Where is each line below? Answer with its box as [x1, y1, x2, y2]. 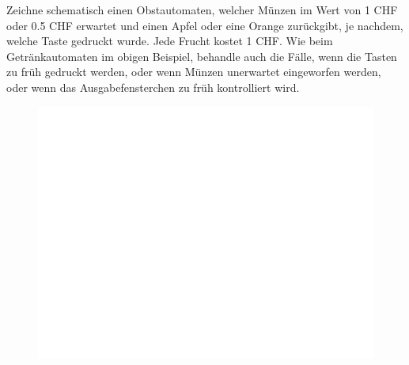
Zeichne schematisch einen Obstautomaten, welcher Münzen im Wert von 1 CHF [6, 2, 398, 17]
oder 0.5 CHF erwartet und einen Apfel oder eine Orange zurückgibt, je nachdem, [6, 17, 403, 33]
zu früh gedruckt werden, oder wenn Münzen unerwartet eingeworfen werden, [6, 63, 381, 80]
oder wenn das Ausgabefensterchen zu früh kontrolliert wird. [6, 78, 300, 95]
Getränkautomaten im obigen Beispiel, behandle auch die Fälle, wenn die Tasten [6, 48, 397, 64]
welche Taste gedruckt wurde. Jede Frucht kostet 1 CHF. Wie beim [6, 32, 333, 49]
